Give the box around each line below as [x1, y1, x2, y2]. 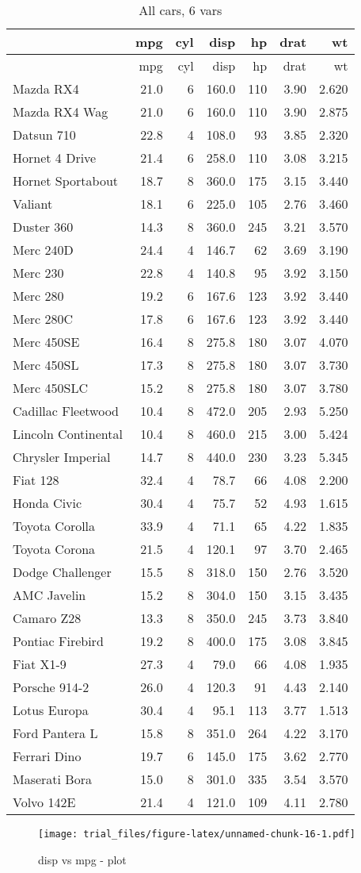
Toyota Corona [13, 540, 96, 558]
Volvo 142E [13, 793, 76, 811]
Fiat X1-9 [13, 655, 66, 673]
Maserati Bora [13, 770, 92, 788]
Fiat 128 [13, 471, 59, 489]
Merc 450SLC [13, 379, 88, 397]
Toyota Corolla [13, 517, 96, 535]
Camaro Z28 [13, 609, 82, 627]
